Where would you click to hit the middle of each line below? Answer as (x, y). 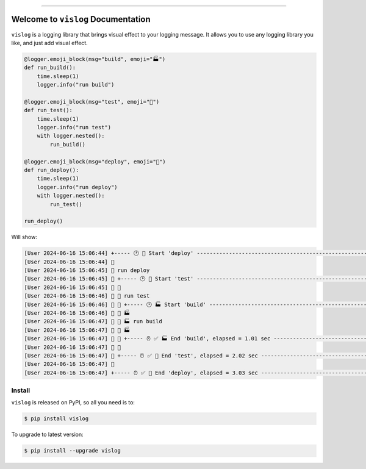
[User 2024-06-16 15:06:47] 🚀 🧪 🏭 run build (93, 321)
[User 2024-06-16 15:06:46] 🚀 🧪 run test (87, 296)
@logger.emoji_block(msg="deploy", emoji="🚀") (95, 161)
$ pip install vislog (56, 419)
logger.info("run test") (74, 127)
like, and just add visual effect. (49, 43)
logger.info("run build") (76, 85)
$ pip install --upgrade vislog (73, 451)
